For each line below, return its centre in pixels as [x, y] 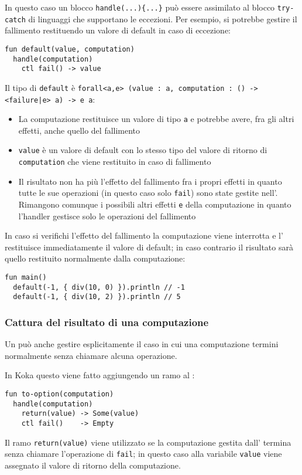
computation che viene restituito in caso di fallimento [115, 162]
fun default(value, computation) [70, 49]
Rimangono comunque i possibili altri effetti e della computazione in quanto [155, 204]
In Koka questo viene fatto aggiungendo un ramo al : [100, 375]
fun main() [26, 278]
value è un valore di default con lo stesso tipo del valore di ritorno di [143, 150]
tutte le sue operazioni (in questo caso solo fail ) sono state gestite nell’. [148, 193]
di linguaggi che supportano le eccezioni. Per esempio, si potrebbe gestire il [163, 18]
